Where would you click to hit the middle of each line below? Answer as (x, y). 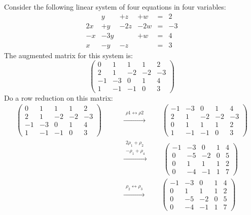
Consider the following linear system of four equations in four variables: (115, 7)
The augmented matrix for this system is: (68, 55)
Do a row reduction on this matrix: (59, 97)
